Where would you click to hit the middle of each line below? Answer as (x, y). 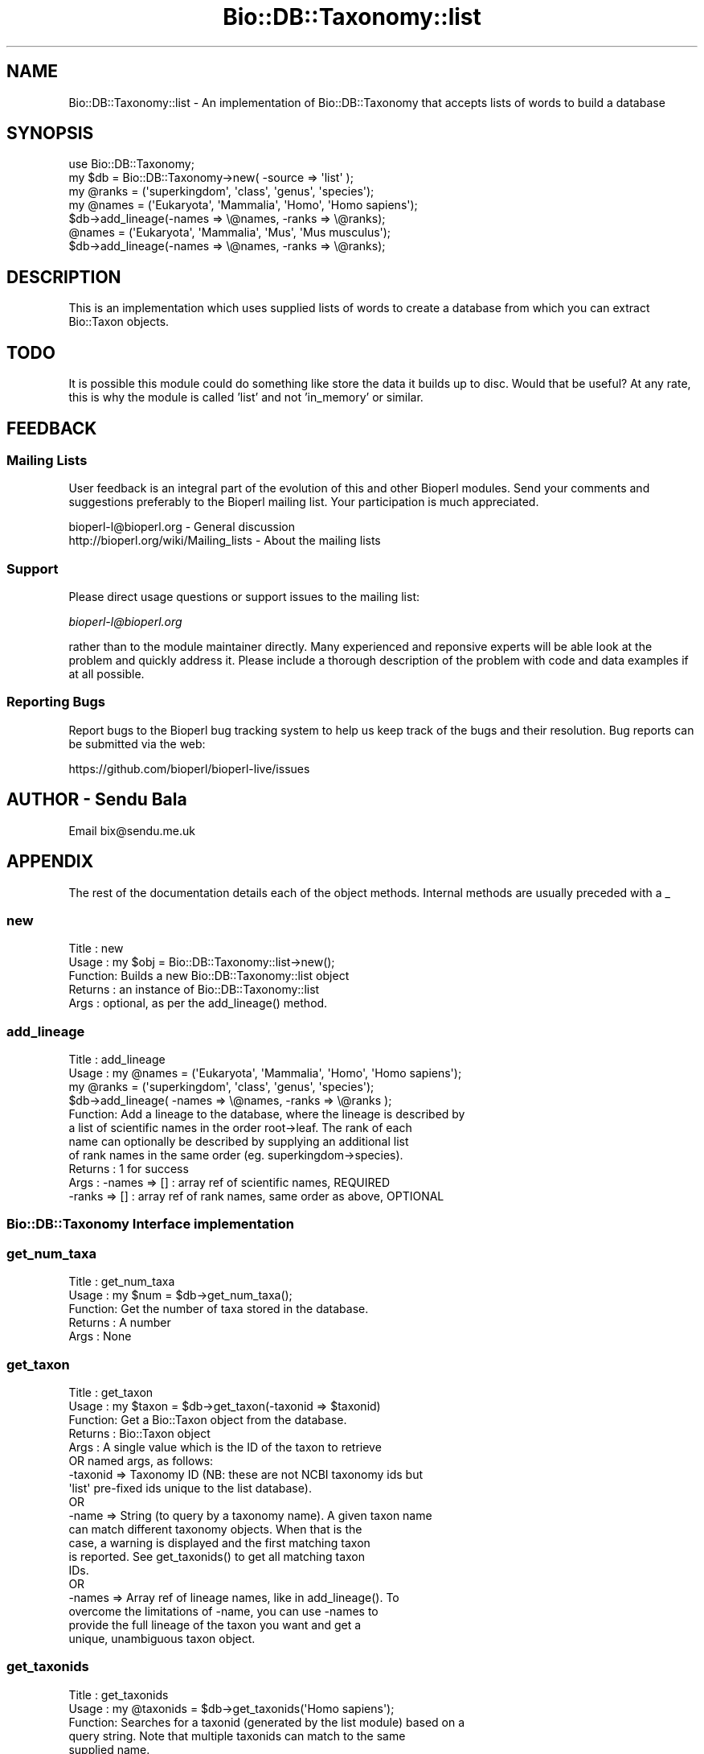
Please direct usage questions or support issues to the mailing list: (244, 597)
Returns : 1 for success (129, 1169)
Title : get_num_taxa (122, 1282)
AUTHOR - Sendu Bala (97, 800)
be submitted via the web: (137, 743)
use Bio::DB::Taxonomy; (131, 164)
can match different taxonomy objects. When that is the (215, 1529)
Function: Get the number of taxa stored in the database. (219, 1309)
